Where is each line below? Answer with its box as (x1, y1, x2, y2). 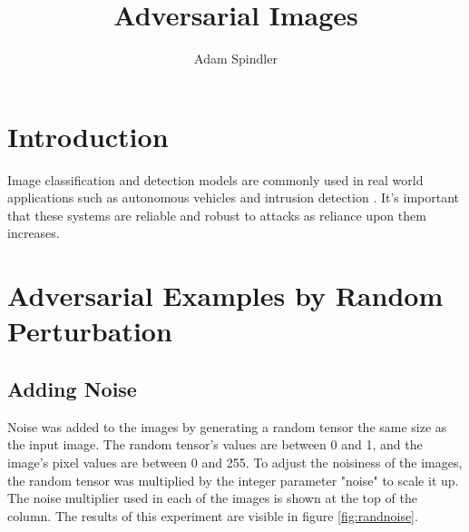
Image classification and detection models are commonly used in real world (7, 170, 424, 189)
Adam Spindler (194, 49, 278, 68)
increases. (7, 223, 60, 242)
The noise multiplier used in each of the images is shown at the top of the (7, 488, 417, 507)
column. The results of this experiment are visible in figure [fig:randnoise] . (7, 506, 418, 525)
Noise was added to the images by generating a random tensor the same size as (7, 417, 447, 436)
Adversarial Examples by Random (7, 277, 444, 314)
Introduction (7, 117, 169, 154)
